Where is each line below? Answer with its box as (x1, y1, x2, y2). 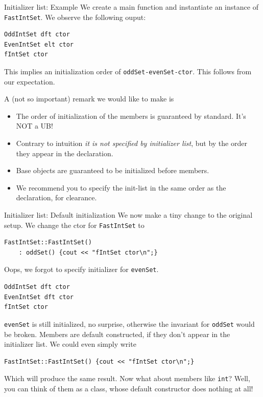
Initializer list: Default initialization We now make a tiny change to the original (4, 210, 253, 220)
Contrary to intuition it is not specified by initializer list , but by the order (16, 138, 247, 149)
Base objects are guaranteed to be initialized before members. (16, 165, 209, 176)
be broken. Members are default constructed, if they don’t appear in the (4, 328, 230, 339)
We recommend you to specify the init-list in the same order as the (16, 182, 226, 193)
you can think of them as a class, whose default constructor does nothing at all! (4, 383, 253, 393)
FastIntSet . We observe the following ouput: (4, 11, 146, 22)
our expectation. (4, 76, 55, 87)
